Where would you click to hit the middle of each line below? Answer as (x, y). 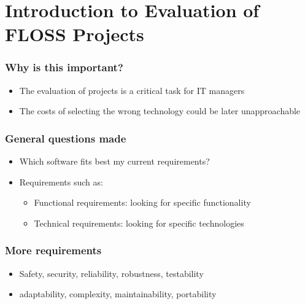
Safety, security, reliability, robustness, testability (111, 273)
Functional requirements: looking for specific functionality (142, 202)
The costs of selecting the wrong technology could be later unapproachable (160, 111)
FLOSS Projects (75, 34)
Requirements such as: (61, 181)
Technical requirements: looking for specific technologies (139, 223)
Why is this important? (64, 67)
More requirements (53, 250)
